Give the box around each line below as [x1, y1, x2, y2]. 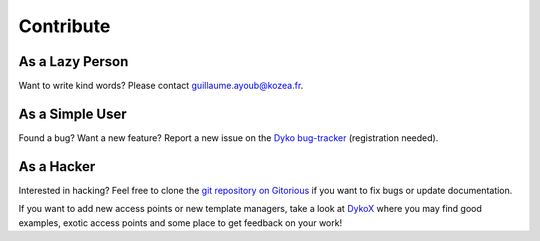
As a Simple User [18, 105, 127, 122]
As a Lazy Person [18, 53, 129, 70]
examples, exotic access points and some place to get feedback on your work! [18, 216, 343, 229]
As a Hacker [18, 158, 96, 175]
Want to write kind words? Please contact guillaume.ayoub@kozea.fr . [18, 80, 304, 92]
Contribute [18, 15, 111, 37]
